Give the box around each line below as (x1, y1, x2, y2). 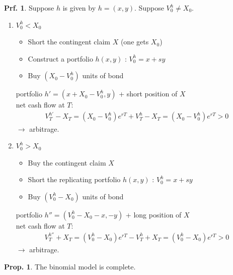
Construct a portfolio (28, 53, 93, 64)
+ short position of (119, 88, 178, 99)
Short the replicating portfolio (28, 174, 121, 185)
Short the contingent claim (28, 36, 110, 47)
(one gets (120, 36, 149, 47)
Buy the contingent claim (28, 157, 106, 168)
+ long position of (125, 209, 182, 219)
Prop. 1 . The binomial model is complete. (4, 261, 136, 271)
